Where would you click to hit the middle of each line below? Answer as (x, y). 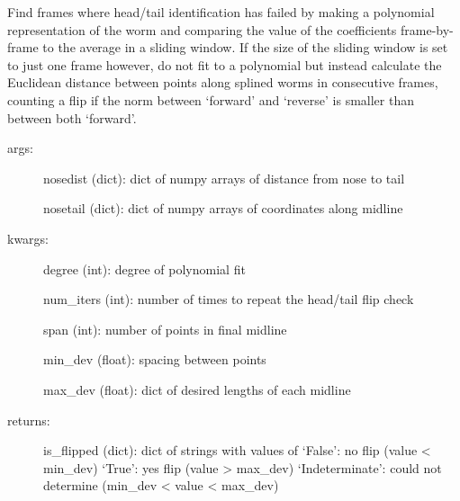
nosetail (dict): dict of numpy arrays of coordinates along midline (223, 208)
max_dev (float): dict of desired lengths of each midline (197, 389)
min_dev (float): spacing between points (155, 359)
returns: (29, 420)
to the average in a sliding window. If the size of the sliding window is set (245, 47)
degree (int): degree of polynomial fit (144, 268)
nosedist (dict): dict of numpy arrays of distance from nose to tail (224, 178)
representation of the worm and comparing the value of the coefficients (202, 29)
